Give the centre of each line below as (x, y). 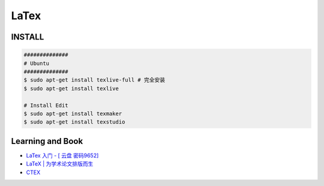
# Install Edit (46, 105)
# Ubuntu (37, 63)
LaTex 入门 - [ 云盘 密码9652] (62, 155)
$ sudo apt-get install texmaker (73, 113)
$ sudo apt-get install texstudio (74, 122)
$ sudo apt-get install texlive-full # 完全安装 (94, 80)
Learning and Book (47, 141)
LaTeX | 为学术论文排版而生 (60, 164)
